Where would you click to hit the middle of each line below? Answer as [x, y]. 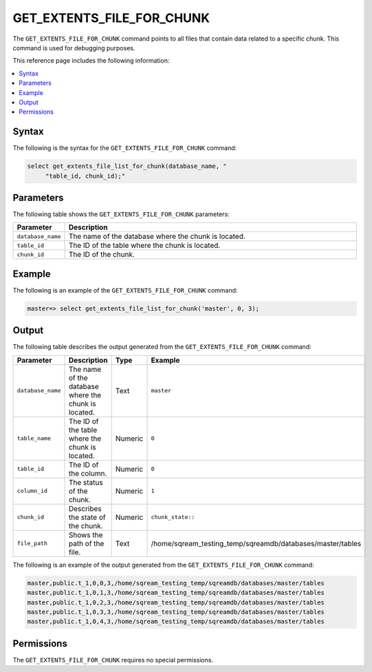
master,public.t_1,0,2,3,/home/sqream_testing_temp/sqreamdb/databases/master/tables [176, 602]
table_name [34, 438]
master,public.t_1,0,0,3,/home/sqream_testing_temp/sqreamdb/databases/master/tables [176, 583]
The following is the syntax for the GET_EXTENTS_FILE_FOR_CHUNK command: [125, 148]
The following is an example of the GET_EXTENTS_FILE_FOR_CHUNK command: [125, 290]
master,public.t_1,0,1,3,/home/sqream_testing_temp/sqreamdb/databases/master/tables [176, 593]
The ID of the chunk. [102, 255]
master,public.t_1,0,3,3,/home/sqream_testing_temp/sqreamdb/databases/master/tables [176, 612]
